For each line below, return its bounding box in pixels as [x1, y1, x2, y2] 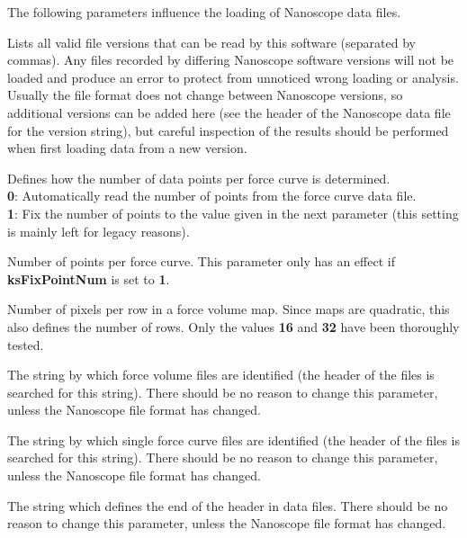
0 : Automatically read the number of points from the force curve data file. [7, 186, 417, 205]
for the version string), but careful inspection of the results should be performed [7, 121, 449, 139]
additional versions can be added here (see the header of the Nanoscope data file [7, 103, 451, 121]
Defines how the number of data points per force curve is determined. [7, 168, 391, 187]
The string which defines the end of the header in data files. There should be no [7, 496, 448, 515]
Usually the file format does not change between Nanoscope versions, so [7, 85, 403, 104]
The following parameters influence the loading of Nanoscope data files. [7, 3, 401, 21]
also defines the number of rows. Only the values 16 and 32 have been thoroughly [7, 317, 460, 336]
